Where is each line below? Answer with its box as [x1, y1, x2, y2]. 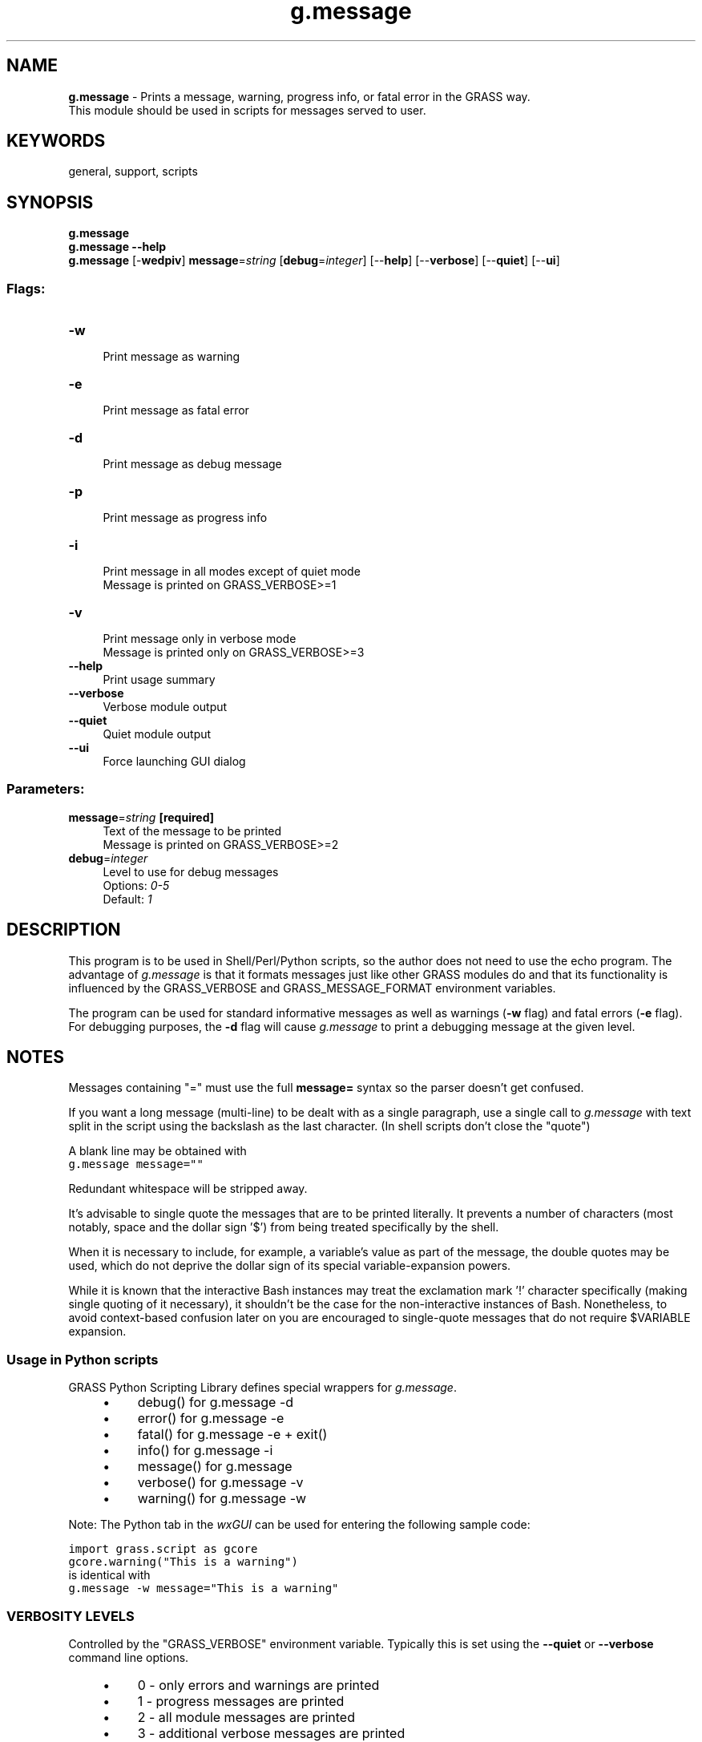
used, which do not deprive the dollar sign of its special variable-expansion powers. [68, 1259, 511, 1273]
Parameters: [6, 781, 85, 798]
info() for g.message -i [137, 1442, 273, 1459]
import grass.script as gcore [68, 1542, 258, 1556]
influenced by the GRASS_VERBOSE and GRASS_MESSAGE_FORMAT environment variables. [68, 980, 556, 995]
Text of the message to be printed [103, 823, 282, 838]
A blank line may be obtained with [68, 1144, 247, 1158]
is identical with [68, 1568, 151, 1582]
